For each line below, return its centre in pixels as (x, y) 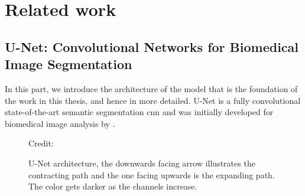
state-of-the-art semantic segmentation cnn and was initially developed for (139, 112)
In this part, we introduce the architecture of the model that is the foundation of (151, 88)
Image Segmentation (69, 64)
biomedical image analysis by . (60, 123)
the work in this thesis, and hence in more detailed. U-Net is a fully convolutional (153, 100)
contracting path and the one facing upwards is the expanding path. (152, 174)
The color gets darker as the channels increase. (113, 186)
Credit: (41, 143)
